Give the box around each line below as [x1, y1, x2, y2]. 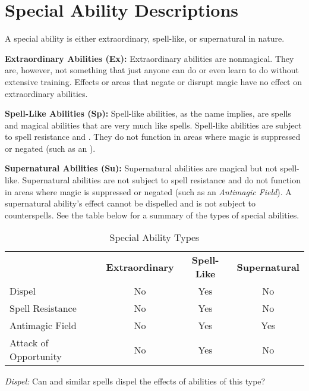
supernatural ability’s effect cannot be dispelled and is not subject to [5, 197, 256, 209]
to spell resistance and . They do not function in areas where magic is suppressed [5, 130, 301, 143]
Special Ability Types [109, 230, 200, 245]
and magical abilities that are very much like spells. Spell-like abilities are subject [5, 118, 302, 131]
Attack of [10, 336, 49, 350]
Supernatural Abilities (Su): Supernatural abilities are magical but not [5, 162, 278, 174]
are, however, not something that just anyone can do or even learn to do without [5, 64, 299, 76]
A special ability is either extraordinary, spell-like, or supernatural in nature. [5, 32, 285, 45]
